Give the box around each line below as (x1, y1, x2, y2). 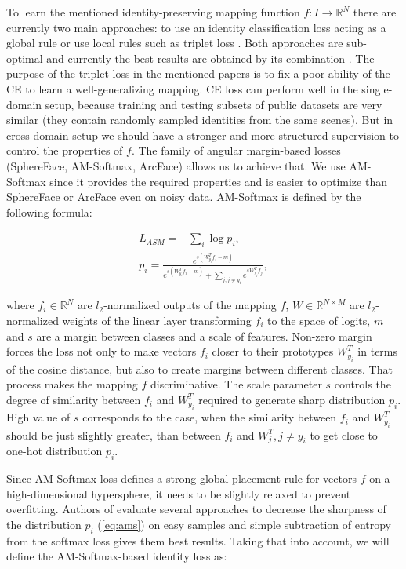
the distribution (6, 516, 82, 532)
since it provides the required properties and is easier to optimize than (49, 173, 387, 189)
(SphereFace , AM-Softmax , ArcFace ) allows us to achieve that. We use (6, 157, 346, 173)
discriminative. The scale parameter (150, 376, 322, 392)
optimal (6, 49, 43, 66)
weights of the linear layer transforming (62, 312, 252, 329)
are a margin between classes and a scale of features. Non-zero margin (36, 327, 372, 344)
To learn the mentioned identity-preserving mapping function (6, 4, 300, 20)
